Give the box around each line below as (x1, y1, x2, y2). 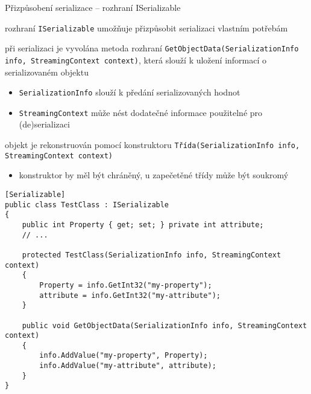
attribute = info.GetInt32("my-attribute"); (39, 291, 221, 300)
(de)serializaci (19, 118, 70, 131)
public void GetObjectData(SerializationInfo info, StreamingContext (22, 321, 307, 330)
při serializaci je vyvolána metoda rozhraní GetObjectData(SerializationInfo (5, 42, 299, 54)
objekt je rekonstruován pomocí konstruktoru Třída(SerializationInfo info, (5, 138, 300, 151)
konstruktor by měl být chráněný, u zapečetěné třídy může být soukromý (19, 169, 289, 181)
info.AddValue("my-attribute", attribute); (39, 361, 216, 370)
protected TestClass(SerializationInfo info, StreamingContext (22, 250, 281, 259)
